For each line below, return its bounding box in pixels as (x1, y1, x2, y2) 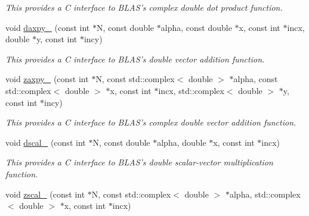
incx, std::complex (158, 84, 224, 96)
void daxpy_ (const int (5, 21, 90, 33)
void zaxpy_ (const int (5, 73, 89, 85)
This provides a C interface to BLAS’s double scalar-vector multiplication (5, 156, 273, 168)
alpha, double (157, 136, 206, 148)
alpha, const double (160, 21, 232, 33)
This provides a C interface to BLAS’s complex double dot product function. (5, 1, 283, 13)
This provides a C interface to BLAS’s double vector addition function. (5, 52, 265, 65)
